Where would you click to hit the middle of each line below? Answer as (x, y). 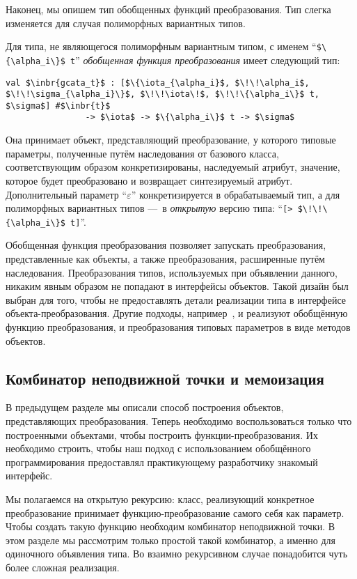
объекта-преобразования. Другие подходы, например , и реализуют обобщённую (177, 313)
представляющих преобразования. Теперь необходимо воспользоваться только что (179, 420)
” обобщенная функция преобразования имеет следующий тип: (208, 60)
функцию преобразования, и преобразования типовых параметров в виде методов (178, 326)
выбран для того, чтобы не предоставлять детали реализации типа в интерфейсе (176, 299)
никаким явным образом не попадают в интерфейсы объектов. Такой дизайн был (177, 286)
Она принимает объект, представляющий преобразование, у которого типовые (171, 140)
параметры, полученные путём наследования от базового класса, (142, 153)
